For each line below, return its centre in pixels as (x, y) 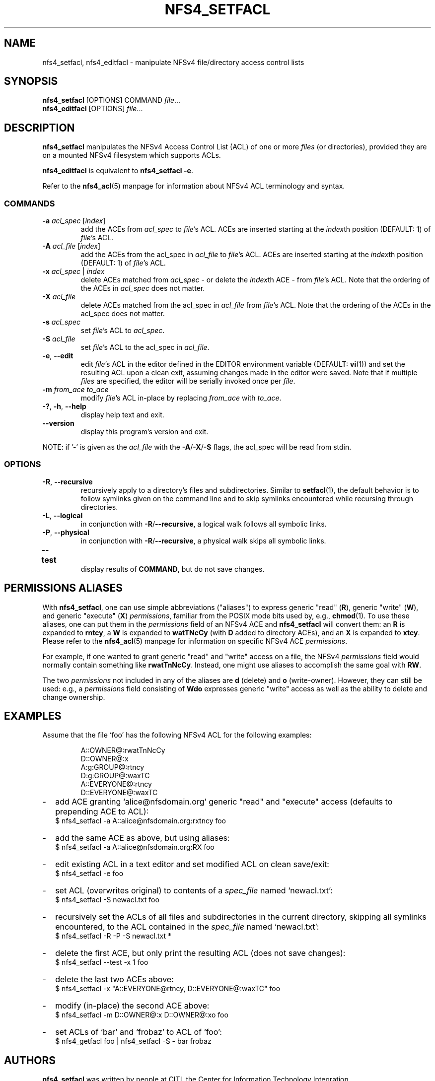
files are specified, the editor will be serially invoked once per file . (188, 381)
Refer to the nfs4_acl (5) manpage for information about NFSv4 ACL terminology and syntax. (194, 186)
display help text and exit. (122, 415)
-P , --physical (66, 532)
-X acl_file (59, 297)
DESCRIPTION (39, 128)
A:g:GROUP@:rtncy (112, 767)
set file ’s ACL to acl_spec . (123, 331)
